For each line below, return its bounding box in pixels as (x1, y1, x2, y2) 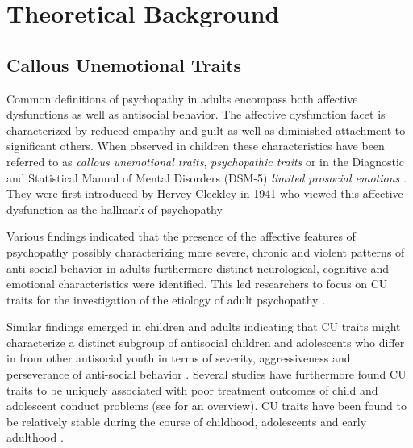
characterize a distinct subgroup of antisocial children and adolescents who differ (6, 333, 405, 350)
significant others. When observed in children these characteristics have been (6, 137, 385, 154)
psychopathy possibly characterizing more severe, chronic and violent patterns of (6, 243, 405, 260)
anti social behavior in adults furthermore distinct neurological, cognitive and (6, 259, 390, 276)
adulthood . (6, 429, 64, 446)
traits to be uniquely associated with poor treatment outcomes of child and (6, 381, 378, 398)
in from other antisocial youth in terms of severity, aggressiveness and (6, 350, 351, 366)
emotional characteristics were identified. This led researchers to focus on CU (6, 275, 388, 292)
